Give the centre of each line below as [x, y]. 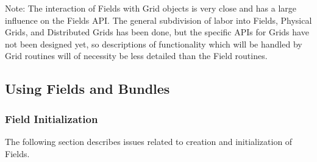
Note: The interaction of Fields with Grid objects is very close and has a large [151, 8]
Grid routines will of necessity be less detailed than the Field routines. [136, 56]
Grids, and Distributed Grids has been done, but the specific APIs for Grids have [157, 32]
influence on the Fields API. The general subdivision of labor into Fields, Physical [158, 20]
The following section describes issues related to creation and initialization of [149, 141]
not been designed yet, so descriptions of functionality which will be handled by [154, 44]
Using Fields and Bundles [87, 89]
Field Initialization [52, 118]
